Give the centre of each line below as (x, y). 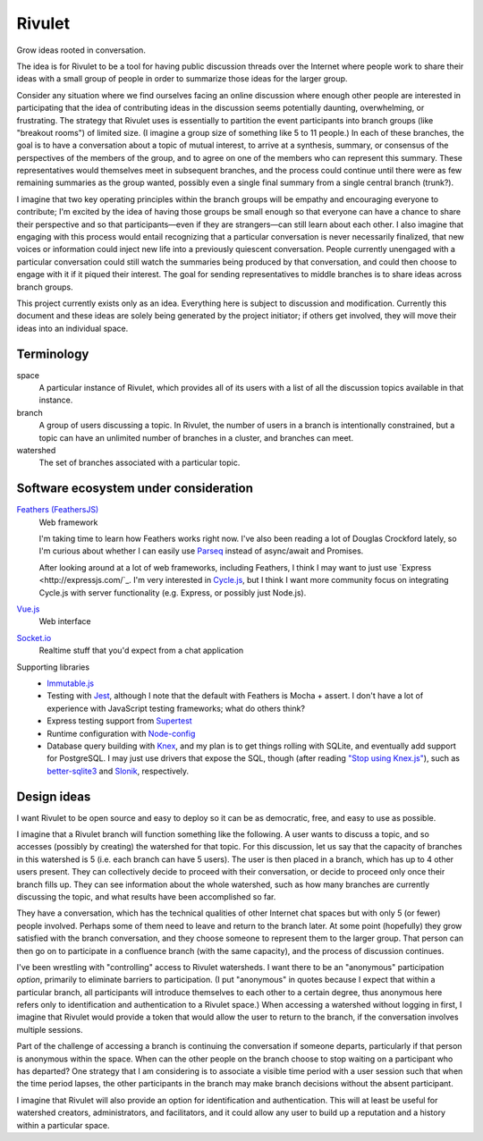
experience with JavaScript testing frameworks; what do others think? (176, 708)
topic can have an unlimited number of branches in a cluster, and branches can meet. (196, 437)
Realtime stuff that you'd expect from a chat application (141, 651)
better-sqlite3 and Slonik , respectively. (118, 771)
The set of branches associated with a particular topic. (140, 463)
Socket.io (34, 638)
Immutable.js (71, 683)
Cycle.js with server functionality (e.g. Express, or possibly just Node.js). (173, 592)
